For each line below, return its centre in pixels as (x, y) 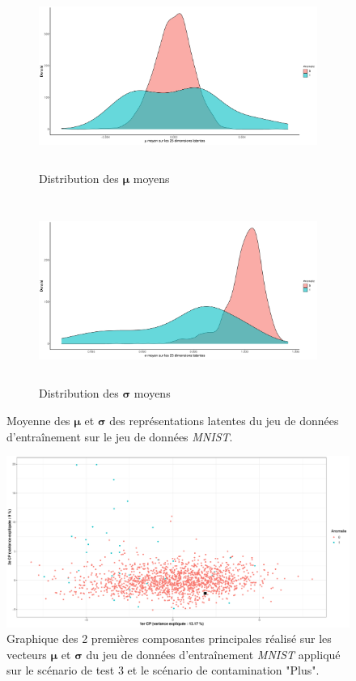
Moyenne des (38, 420)
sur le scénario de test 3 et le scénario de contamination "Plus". (163, 670)
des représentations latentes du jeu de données (224, 420)
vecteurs (27, 654)
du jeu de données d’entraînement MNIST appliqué (213, 654)
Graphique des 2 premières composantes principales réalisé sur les (169, 638)
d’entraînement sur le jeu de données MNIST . (120, 436)
